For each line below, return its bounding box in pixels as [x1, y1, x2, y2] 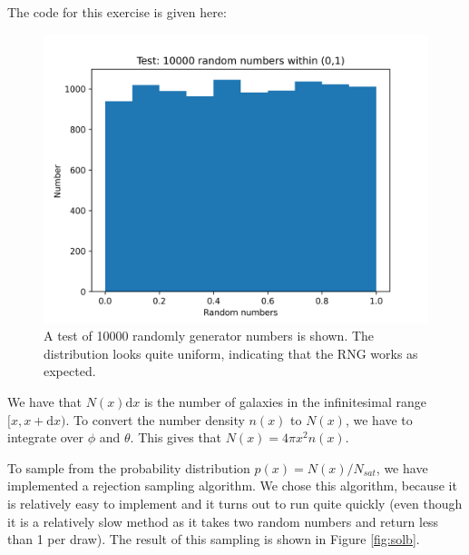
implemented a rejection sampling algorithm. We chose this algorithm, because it [7, 476, 457, 495]
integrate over [7, 428, 84, 447]
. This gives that [130, 428, 222, 447]
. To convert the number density [65, 410, 245, 429]
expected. [44, 362, 96, 381]
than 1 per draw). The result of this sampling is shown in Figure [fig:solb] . [7, 530, 420, 549]
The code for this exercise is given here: [7, 3, 227, 21]
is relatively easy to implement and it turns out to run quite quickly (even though [7, 493, 463, 512]
